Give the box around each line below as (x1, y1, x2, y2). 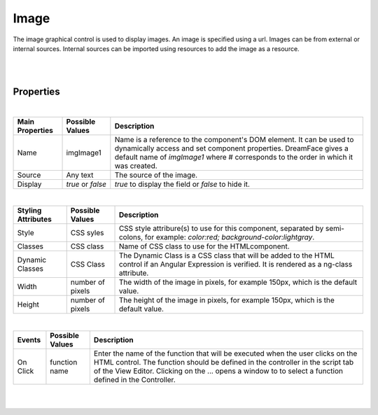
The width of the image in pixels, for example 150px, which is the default (118, 277, 357, 287)
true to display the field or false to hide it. (114, 179, 250, 189)
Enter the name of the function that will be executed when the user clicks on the (93, 349, 358, 358)
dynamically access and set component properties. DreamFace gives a (114, 143, 349, 153)
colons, (118, 232, 143, 242)
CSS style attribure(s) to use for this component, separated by (118, 224, 324, 234)
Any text (66, 170, 94, 180)
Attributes (17, 214, 52, 224)
